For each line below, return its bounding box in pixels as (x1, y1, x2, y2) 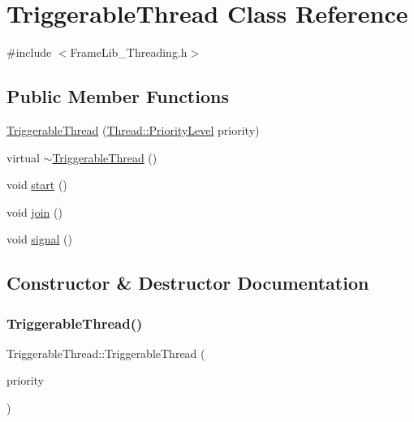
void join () (6, 203, 63, 220)
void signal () (6, 230, 72, 248)
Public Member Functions (6, 84, 229, 109)
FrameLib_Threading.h (70, 44, 188, 61)
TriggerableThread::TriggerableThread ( (6, 344, 205, 361)
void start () (6, 176, 67, 193)
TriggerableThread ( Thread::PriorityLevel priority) (6, 121, 260, 138)
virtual (6, 149, 40, 166)
